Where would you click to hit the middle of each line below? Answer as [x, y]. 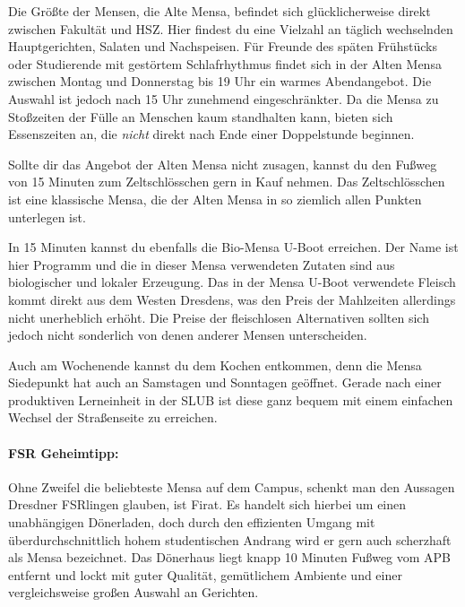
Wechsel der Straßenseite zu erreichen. [113, 417]
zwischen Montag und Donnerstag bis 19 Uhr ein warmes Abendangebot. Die [220, 81]
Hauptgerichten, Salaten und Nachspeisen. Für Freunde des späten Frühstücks [223, 46]
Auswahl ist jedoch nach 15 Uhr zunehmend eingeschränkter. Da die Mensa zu [224, 98]
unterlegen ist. [47, 217]
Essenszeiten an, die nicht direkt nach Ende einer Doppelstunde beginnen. [211, 134]
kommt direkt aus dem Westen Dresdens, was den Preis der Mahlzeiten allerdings [232, 299]
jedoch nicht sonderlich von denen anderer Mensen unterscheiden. [188, 335]
